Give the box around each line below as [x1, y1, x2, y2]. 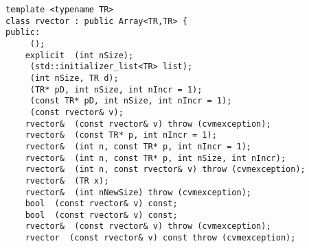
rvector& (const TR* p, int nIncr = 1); [25, 130, 217, 140]
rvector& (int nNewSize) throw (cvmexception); [25, 187, 251, 197]
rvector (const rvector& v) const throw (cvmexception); [25, 233, 296, 243]
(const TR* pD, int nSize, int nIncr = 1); [30, 96, 232, 106]
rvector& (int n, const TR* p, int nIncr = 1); [25, 141, 251, 151]
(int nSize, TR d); [30, 73, 119, 83]
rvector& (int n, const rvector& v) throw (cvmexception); [25, 164, 306, 175]
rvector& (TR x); [25, 175, 109, 186]
